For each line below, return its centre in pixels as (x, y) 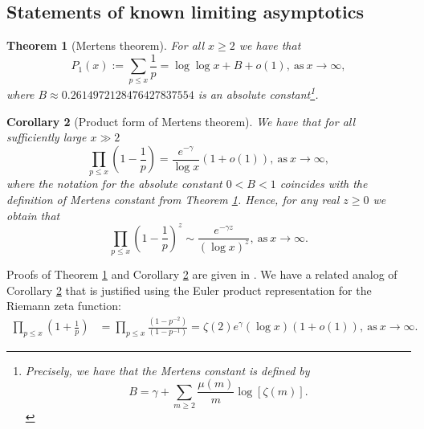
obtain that (33, 215)
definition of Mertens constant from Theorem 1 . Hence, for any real (173, 199)
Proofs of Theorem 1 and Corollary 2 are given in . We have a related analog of (202, 274)
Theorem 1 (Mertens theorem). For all (106, 45)
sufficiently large (47, 137)
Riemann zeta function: (64, 306)
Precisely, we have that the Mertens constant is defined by (167, 370)
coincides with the (324, 184)
